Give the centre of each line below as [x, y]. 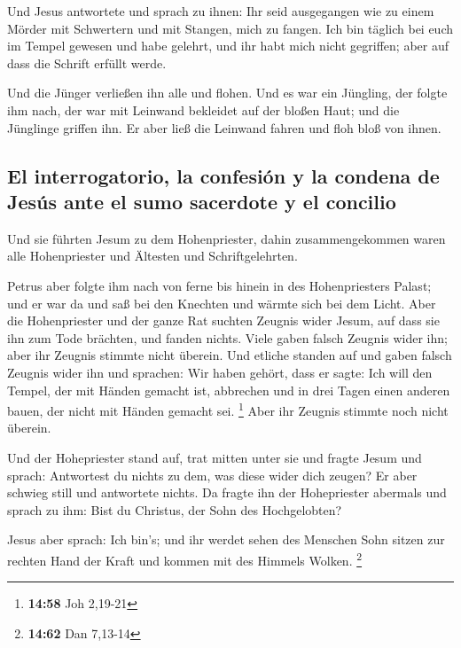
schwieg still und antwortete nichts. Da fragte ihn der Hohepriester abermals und [227, 492]
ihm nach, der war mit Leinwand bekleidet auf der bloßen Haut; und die [203, 109]
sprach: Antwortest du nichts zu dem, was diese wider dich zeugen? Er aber [212, 475]
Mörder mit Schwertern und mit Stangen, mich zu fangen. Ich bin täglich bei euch [230, 28]
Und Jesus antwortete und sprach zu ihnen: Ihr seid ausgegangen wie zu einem [221, 11]
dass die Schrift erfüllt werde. [87, 62]
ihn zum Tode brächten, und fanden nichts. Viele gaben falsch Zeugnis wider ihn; [227, 337]
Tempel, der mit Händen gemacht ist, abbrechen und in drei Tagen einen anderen [229, 390]
